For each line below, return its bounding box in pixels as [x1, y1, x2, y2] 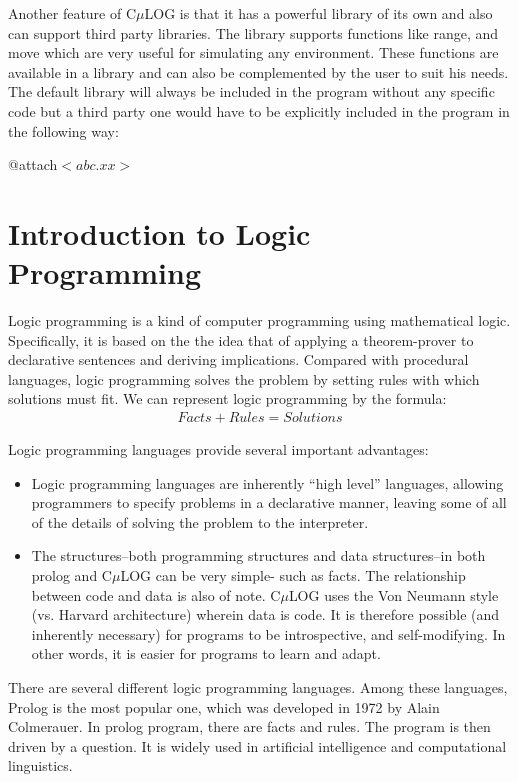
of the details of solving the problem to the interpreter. [31, 511, 369, 532]
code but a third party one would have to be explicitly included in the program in [8, 100, 510, 121]
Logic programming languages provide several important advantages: [8, 439, 429, 460]
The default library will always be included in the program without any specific [8, 81, 495, 102]
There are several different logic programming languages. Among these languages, [8, 677, 508, 697]
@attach [8, 154, 58, 175]
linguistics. [8, 755, 73, 776]
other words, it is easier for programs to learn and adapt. [31, 643, 381, 664]
